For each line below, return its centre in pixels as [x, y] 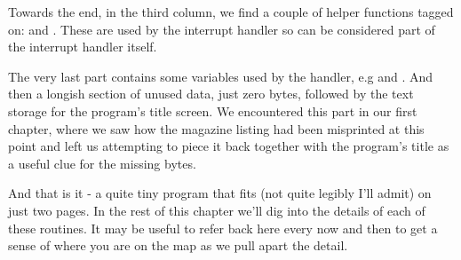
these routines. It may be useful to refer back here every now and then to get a [223, 228]
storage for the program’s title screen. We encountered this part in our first [213, 110]
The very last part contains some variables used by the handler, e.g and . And [221, 76]
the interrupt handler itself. [83, 47]
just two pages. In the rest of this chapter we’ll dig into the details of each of [217, 210]
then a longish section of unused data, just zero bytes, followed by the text [211, 94]
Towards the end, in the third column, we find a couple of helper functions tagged [231, 12]
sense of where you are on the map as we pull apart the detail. [178, 245]
